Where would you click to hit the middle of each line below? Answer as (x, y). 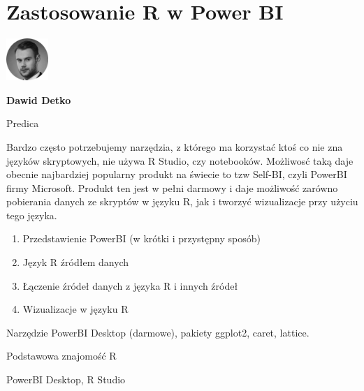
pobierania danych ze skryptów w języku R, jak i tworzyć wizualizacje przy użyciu (182, 201)
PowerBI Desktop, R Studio (66, 379)
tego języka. (32, 215)
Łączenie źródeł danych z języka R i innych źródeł (130, 285)
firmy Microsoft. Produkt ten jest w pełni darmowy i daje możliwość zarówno (172, 187)
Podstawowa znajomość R (61, 356)
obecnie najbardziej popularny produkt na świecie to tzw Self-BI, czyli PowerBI (177, 174)
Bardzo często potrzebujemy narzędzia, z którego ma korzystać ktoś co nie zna (175, 146)
